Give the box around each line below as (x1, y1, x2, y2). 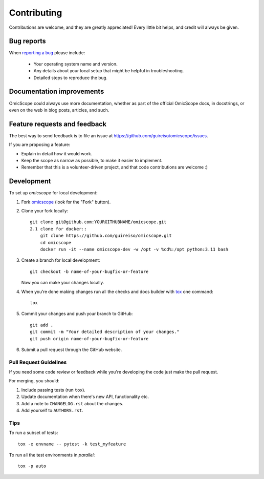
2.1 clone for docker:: (30, 226, 87, 231)
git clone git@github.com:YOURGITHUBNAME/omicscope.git (30, 219, 167, 225)
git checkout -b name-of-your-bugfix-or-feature (30, 269, 149, 274)
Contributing (9, 7, 62, 18)
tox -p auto (18, 463, 46, 469)
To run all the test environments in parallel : (9, 452, 95, 458)
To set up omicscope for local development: (9, 190, 98, 196)
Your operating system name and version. (33, 61, 118, 67)
